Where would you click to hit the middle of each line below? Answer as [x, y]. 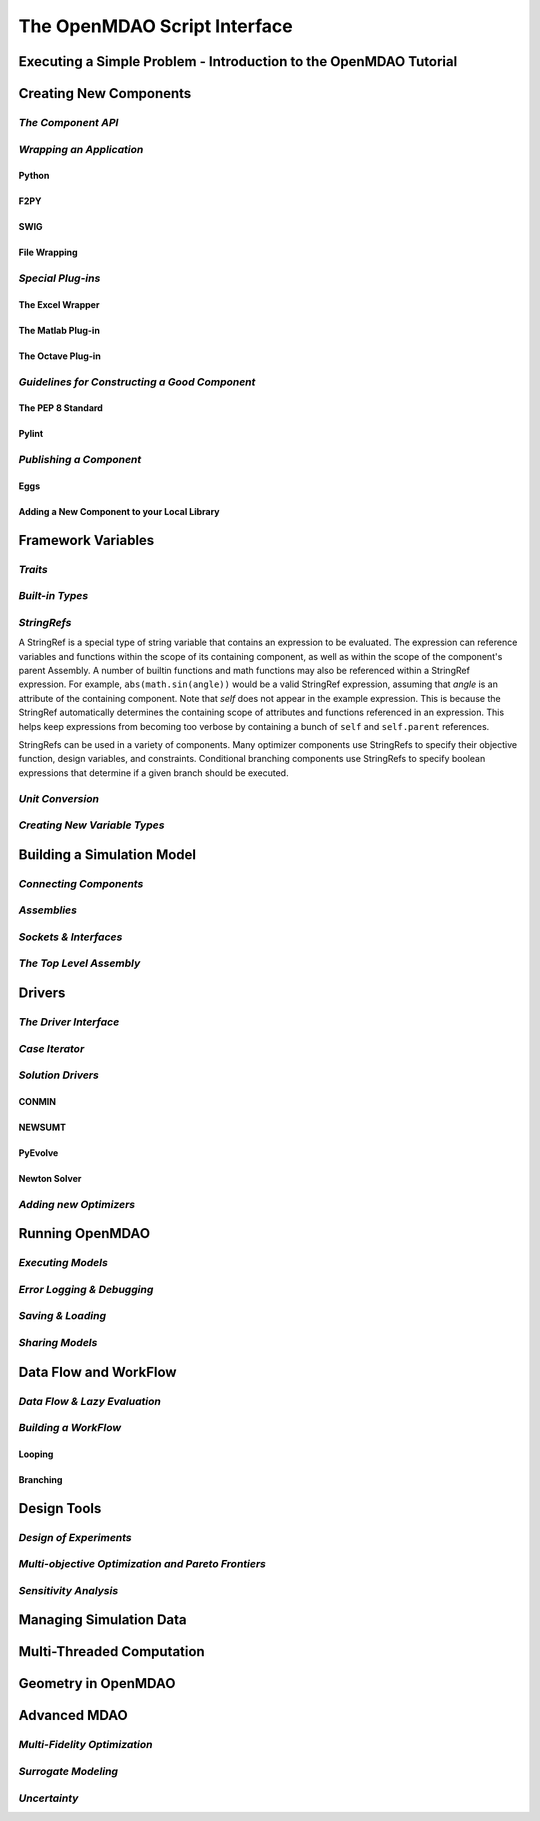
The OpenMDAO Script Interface [156, 26]
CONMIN [37, 1101]
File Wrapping [48, 252]
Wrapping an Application [81, 149]
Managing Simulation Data [102, 1620]
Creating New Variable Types [91, 825]
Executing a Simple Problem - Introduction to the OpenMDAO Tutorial [238, 61]
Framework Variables [86, 540]
